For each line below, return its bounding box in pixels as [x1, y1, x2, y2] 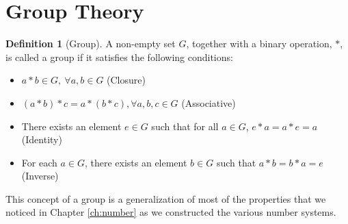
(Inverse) [21, 169, 59, 183]
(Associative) [181, 95, 236, 110]
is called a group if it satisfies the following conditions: [5, 49, 233, 64]
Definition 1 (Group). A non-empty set [5, 36, 176, 51]
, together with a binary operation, [186, 36, 332, 51]
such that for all [151, 119, 219, 133]
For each [21, 155, 57, 169]
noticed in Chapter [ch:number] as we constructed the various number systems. [5, 205, 336, 219]
